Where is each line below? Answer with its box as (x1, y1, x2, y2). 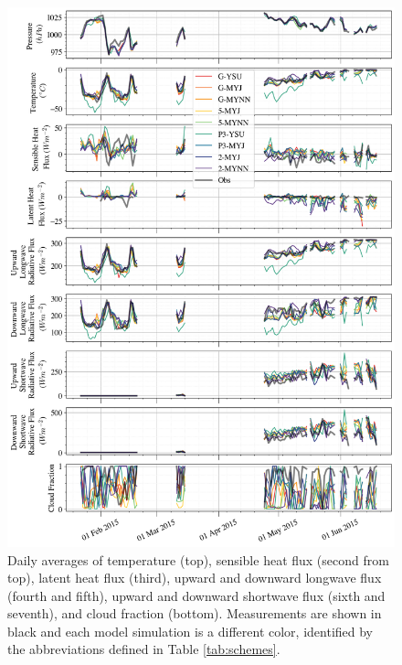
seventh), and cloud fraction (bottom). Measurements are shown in (7, 604, 382, 623)
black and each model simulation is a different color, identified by (7, 621, 374, 640)
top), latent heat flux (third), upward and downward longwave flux (7, 568, 382, 587)
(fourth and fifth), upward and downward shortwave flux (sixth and (7, 585, 386, 605)
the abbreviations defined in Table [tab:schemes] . (7, 639, 280, 659)
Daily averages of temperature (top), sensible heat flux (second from (7, 550, 389, 569)
